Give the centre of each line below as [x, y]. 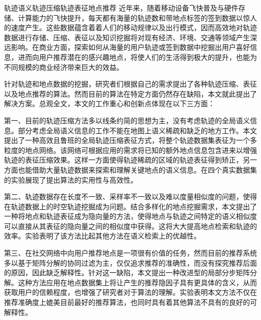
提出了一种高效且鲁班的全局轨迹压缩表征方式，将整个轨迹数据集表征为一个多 [130, 140]
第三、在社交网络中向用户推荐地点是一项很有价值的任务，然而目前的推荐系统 [130, 253]
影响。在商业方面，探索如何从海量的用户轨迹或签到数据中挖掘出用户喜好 [130, 47]
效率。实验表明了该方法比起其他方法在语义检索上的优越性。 [102, 236]
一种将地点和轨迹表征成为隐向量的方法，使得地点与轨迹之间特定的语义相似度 [130, 216]
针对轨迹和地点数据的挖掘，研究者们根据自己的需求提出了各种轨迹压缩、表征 [130, 84]
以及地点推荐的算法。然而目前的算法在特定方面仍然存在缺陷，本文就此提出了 [130, 93]
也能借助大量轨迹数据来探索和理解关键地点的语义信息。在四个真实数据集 [137, 169]
